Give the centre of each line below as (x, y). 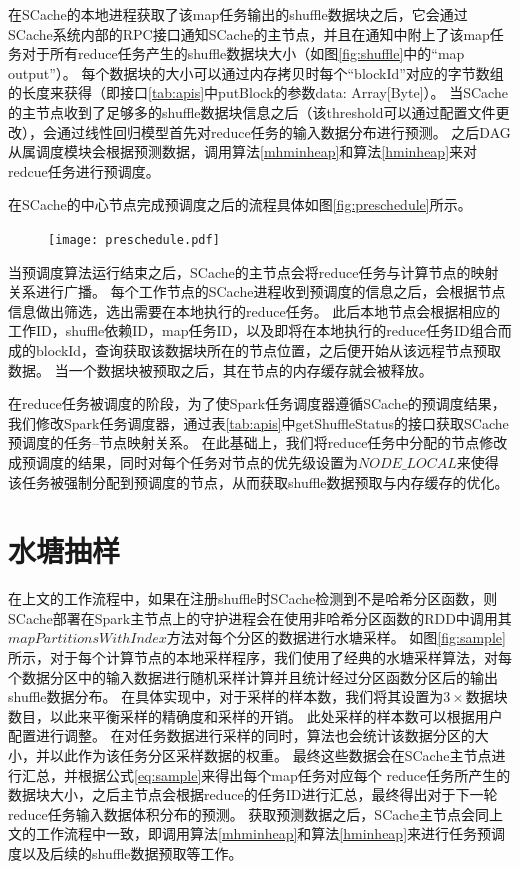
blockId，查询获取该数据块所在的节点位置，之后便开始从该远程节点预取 (268, 349)
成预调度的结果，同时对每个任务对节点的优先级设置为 (183, 461)
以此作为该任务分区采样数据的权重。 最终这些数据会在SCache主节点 (270, 755)
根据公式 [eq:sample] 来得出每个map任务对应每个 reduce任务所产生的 (294, 774)
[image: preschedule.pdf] (134, 239)
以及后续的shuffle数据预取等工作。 (132, 852)
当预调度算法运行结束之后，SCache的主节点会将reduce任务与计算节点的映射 (253, 271)
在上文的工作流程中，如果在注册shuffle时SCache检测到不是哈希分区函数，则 (253, 598)
